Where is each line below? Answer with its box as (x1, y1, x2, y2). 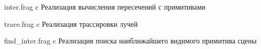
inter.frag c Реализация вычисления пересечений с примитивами (4, 2, 206, 12)
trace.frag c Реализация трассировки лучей (4, 18, 138, 29)
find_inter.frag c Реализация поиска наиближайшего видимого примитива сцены (4, 35, 257, 46)
